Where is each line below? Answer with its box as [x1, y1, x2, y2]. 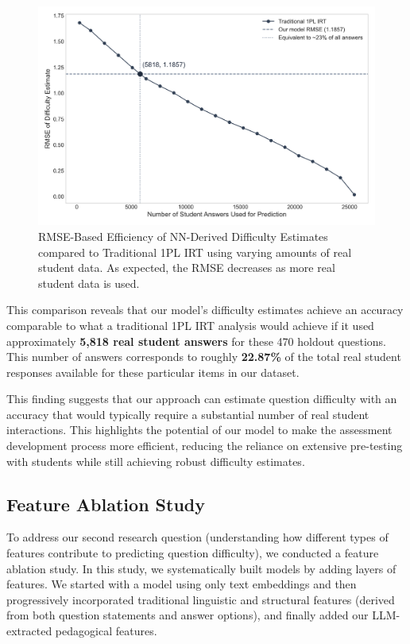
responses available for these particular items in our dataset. [6, 363, 300, 380]
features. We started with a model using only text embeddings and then [6, 576, 357, 592]
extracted [6, 623, 52, 639]
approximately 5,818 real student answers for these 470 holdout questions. [6, 332, 386, 349]
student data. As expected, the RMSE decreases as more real [38, 259, 335, 276]
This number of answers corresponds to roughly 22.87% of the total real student [6, 348, 401, 365]
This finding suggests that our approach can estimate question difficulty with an [6, 390, 397, 407]
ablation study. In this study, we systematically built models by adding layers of [6, 560, 396, 576]
